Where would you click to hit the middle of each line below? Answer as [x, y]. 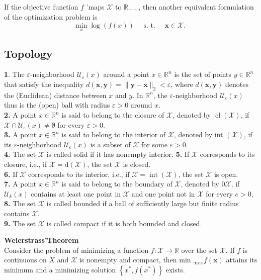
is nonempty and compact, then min [135, 260]
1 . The [14, 74]
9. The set [20, 223]
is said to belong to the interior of [114, 134]
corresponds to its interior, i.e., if [79, 174]
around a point [126, 74]
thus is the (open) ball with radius [57, 105]
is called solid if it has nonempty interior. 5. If [118, 154]
